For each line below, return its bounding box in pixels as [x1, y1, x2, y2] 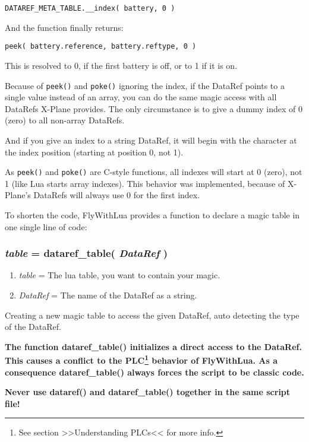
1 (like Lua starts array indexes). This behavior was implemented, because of [5, 177, 285, 189]
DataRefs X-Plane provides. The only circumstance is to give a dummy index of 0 [5, 102, 303, 115]
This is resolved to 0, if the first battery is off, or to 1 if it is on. [5, 59, 238, 71]
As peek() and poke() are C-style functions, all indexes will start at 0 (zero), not [5, 166, 302, 178]
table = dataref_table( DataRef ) [5, 246, 168, 260]
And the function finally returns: [5, 21, 124, 33]
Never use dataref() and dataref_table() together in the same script [5, 386, 291, 398]
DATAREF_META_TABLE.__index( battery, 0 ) [5, 4, 175, 12]
